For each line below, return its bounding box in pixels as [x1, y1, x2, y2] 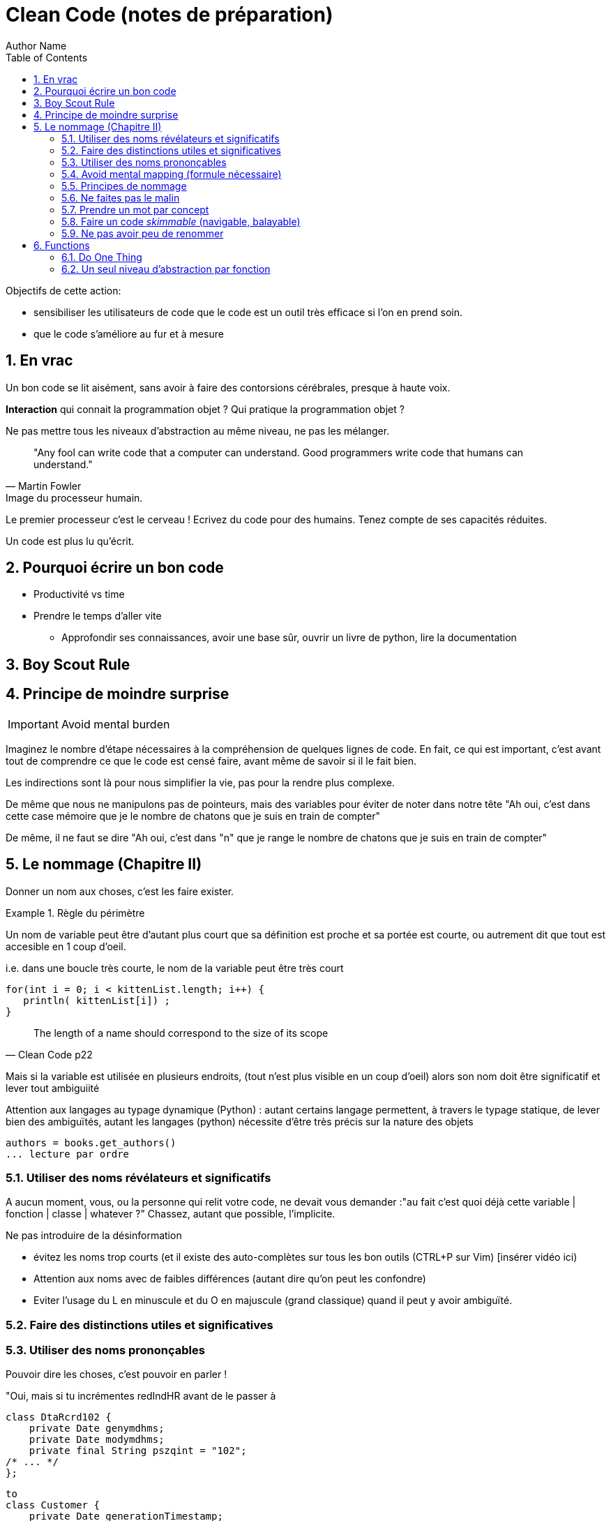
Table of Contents [6, 51, 88, 63]
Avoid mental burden [61, 717, 170, 731]
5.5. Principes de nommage [61, 179, 187, 192]
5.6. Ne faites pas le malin [61, 191, 180, 204]
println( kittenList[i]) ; [23, 994, 171, 1006]
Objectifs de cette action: [6, 284, 121, 297]
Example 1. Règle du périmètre [6, 906, 145, 919]
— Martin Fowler [6, 479, 82, 492]
